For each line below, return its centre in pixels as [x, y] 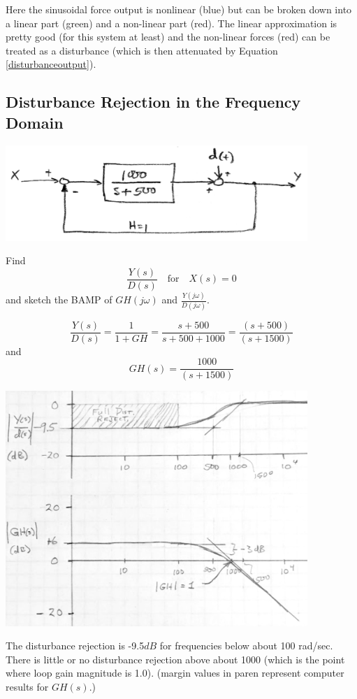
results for [27, 686]
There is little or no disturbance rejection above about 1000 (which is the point [175, 659]
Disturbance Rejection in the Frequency [153, 102]
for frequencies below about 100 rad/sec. [246, 646]
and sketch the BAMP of [59, 300]
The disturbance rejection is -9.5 [75, 646]
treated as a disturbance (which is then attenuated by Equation [142, 50]
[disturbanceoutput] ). [51, 64]
